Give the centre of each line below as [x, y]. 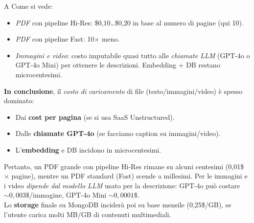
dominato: [19, 100]
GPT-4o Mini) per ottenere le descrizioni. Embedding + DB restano [118, 65]
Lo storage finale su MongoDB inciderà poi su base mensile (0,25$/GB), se [118, 204]
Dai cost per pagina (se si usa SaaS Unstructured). [95, 117]
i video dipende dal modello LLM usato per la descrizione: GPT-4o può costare [122, 185]
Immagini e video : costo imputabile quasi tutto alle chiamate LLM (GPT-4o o [133, 55]
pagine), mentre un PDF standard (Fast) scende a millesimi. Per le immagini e [129, 176]
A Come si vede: [28, 6]
